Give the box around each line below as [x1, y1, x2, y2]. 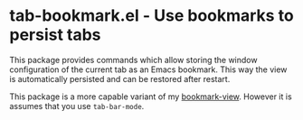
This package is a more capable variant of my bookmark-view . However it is [9, 91, 292, 102]
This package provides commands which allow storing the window [9, 54, 258, 65]
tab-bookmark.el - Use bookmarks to [9, 5, 294, 26]
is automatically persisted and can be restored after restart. [9, 73, 231, 84]
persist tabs [9, 24, 101, 45]
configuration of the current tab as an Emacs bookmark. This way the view [9, 64, 288, 75]
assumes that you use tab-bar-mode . [9, 100, 145, 111]
